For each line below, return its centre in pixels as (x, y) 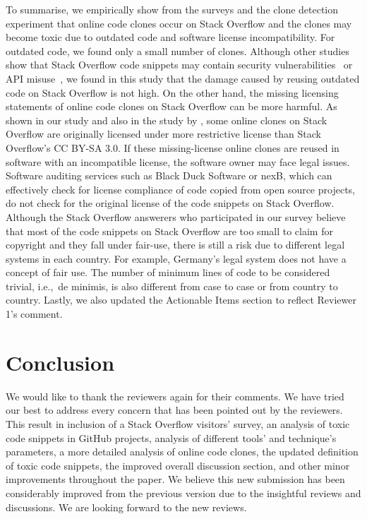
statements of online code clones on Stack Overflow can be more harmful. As (172, 106)
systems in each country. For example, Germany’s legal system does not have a (176, 258)
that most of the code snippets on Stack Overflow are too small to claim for (169, 231)
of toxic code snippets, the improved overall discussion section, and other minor (178, 465)
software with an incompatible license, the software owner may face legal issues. (178, 161)
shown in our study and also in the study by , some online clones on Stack (167, 120)
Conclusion (60, 362)
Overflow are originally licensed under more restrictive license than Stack (163, 134)
